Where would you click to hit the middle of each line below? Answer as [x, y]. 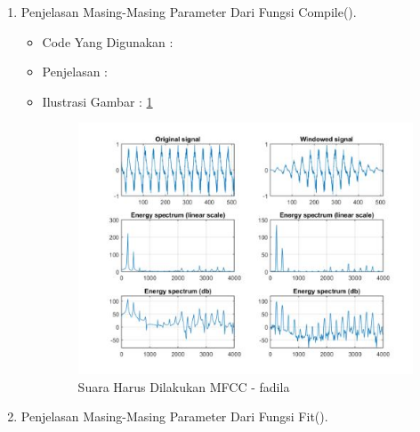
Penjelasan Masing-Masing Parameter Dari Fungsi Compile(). [189, 12]
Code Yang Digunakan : [108, 41]
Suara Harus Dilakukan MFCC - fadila [184, 386]
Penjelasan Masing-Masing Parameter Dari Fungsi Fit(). [174, 416]
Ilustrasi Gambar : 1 [97, 101]
